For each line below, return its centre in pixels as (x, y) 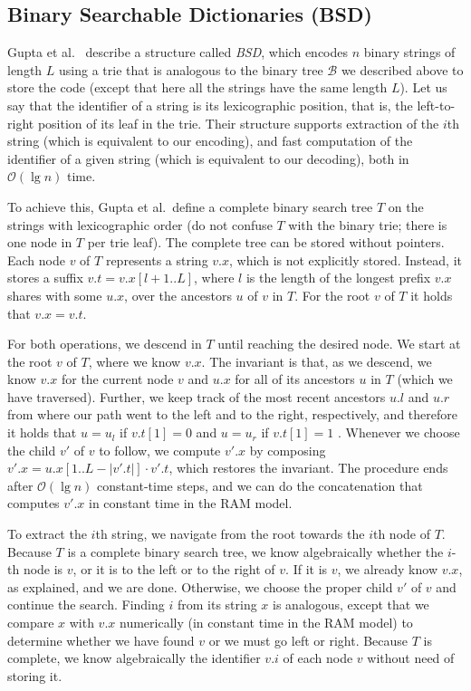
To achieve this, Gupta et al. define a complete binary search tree (190, 206)
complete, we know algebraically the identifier (134, 658)
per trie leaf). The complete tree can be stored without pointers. (266, 242)
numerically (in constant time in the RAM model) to (266, 623)
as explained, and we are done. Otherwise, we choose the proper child (200, 586)
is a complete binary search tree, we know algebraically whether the (255, 551)
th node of (401, 534)
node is (43, 569)
